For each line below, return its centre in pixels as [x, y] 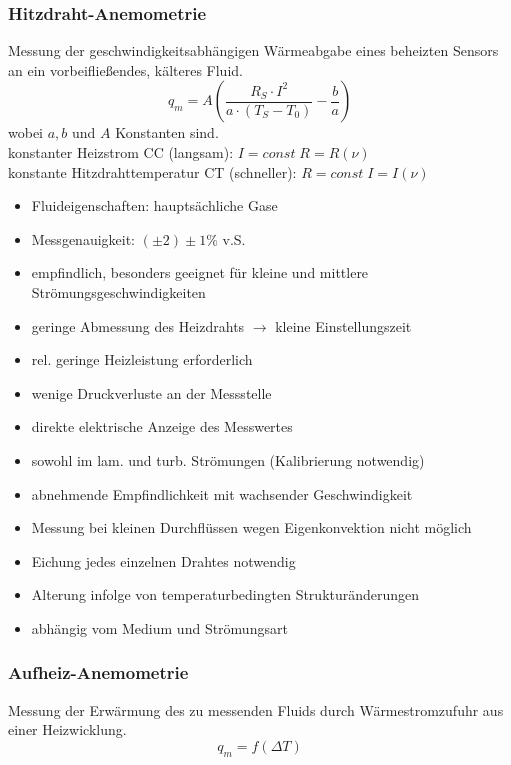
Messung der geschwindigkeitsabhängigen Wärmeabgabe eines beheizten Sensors [253, 50]
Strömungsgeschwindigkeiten [118, 291]
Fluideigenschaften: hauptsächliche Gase [154, 205]
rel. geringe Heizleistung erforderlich [142, 359]
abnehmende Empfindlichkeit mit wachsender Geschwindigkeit [222, 493]
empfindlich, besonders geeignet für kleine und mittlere [200, 272]
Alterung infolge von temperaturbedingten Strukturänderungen [225, 594]
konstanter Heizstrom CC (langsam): [121, 152]
